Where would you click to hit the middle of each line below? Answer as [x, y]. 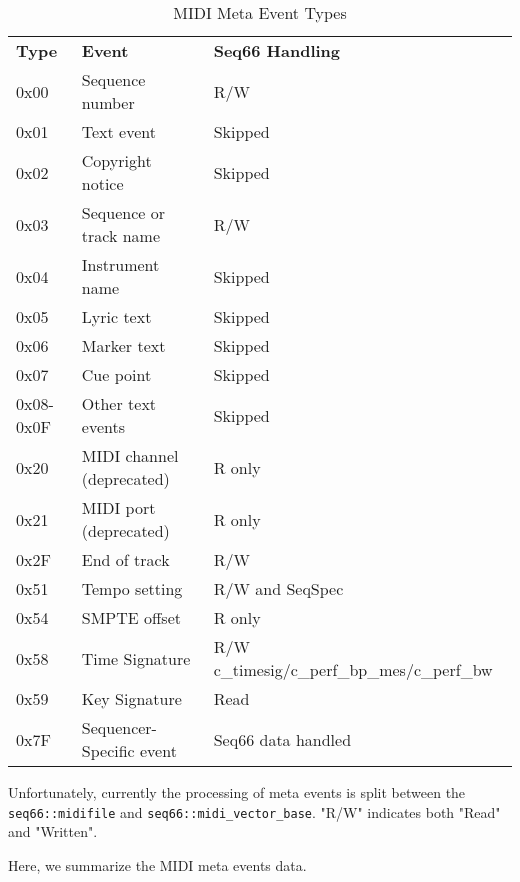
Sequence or [123, 212]
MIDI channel [130, 455]
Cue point [116, 374]
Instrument [120, 264]
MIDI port [118, 507]
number [108, 102]
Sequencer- [119, 727]
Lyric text [116, 316]
